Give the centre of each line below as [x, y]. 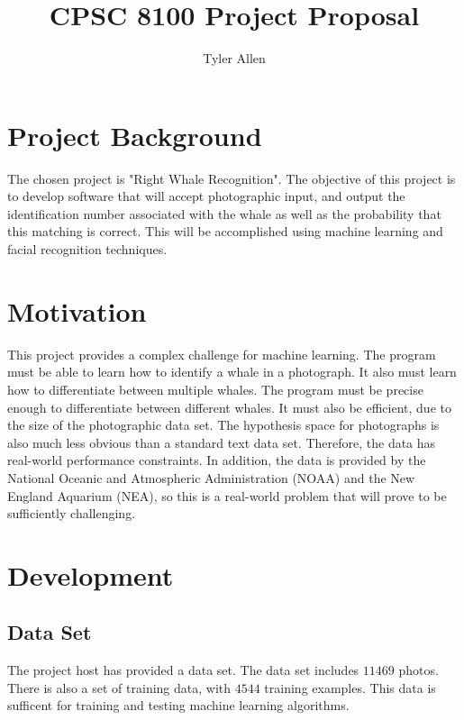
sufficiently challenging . [72, 513]
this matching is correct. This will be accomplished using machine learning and [225, 231]
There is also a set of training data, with [119, 687]
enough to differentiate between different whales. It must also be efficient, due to [229, 407]
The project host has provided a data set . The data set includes [183, 670]
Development [91, 574]
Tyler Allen [234, 58]
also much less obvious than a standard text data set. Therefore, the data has [222, 442]
